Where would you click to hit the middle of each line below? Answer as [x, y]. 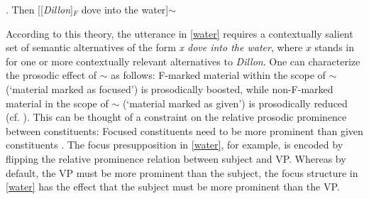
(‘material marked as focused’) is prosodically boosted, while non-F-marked [170, 88]
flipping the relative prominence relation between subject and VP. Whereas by [176, 158]
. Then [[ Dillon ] [39, 9]
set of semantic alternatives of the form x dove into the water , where [154, 47]
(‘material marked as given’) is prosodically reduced [235, 103]
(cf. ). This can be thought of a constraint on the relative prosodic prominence [176, 117]
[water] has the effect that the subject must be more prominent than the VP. [173, 187]
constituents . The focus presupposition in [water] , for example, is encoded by [175, 145]
